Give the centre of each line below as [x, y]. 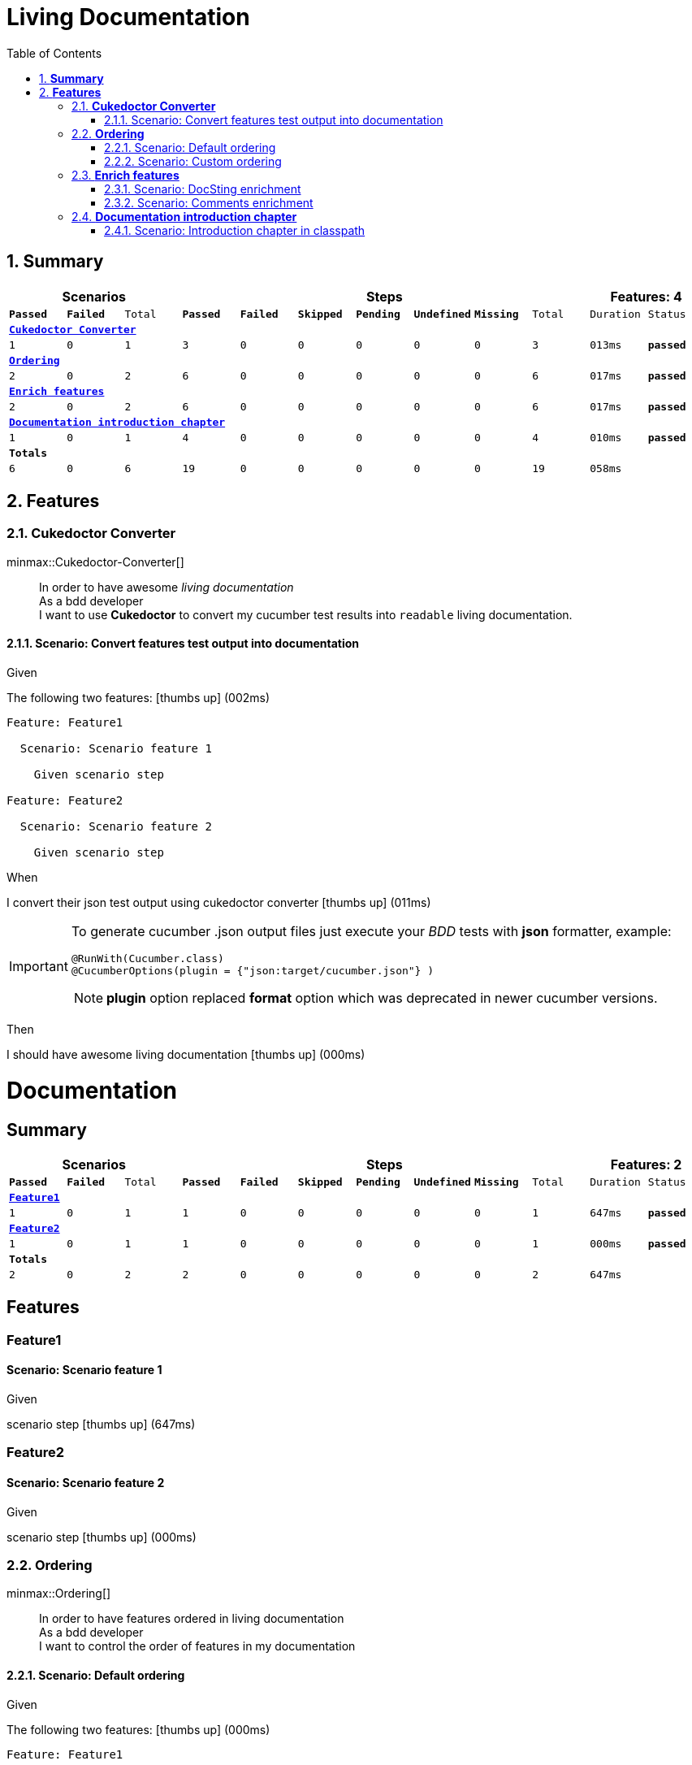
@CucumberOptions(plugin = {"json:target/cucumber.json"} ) [253, 971]
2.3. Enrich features [125, 175]
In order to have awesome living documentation [167, 587]
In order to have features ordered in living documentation [192, 1619]
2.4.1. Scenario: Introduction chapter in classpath [235, 230]
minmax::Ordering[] [59, 1594]
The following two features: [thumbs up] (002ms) [138, 698]
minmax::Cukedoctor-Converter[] [95, 562]
